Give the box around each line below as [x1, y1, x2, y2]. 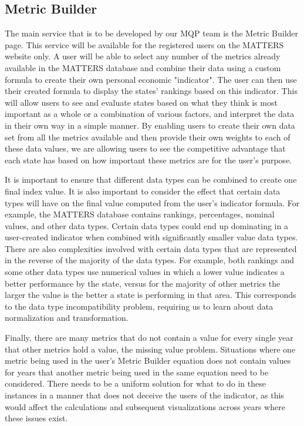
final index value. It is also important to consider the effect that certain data [5, 185, 281, 197]
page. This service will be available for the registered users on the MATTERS [5, 38, 284, 51]
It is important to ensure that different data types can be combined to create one [5, 173, 297, 186]
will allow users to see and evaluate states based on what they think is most [5, 96, 278, 108]
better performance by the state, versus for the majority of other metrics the [5, 277, 281, 289]
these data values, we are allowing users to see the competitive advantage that [5, 142, 286, 155]
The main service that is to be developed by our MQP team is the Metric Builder [5, 27, 299, 39]
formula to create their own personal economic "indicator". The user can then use [5, 73, 297, 85]
